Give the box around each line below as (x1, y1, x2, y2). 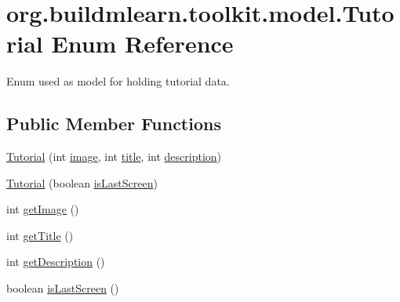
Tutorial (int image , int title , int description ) (6, 148, 222, 165)
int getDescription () (6, 253, 105, 270)
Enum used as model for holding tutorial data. (6, 73, 230, 89)
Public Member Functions (6, 111, 221, 136)
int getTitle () (6, 227, 74, 243)
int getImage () (6, 201, 79, 217)
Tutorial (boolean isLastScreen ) (6, 174, 158, 191)
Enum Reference (51, 27, 234, 60)
